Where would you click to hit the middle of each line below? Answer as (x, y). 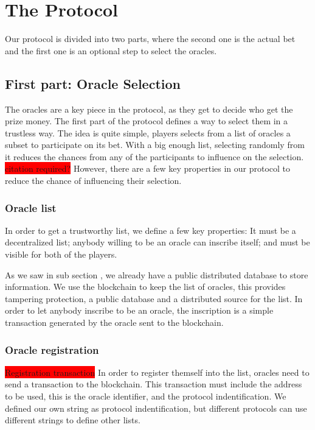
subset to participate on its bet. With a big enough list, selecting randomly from (155, 145)
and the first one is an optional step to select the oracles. (111, 50)
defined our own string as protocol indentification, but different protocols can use (156, 408)
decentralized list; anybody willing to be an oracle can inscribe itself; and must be (157, 242)
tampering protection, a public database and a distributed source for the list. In (154, 298)
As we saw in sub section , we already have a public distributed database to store (157, 274)
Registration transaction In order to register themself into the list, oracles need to (157, 372)
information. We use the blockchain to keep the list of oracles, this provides (145, 287)
